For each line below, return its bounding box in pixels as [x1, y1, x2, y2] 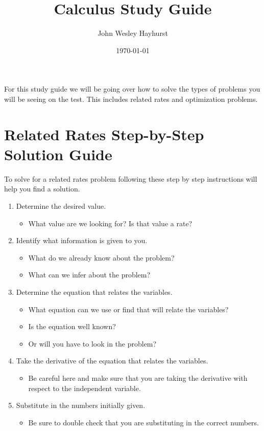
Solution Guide [4, 143, 112, 164]
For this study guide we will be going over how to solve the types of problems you [4, 83, 260, 94]
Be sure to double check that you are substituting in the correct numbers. [28, 417, 259, 427]
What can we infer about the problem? [28, 269, 151, 280]
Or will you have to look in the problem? [28, 338, 157, 349]
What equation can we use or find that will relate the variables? [28, 304, 229, 314]
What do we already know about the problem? [28, 252, 175, 263]
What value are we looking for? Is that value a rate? [28, 218, 193, 228]
